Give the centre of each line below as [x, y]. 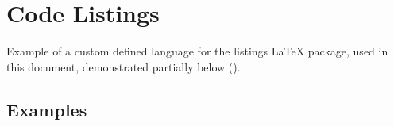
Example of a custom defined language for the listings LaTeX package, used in [197, 51]
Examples [47, 109]
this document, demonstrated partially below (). [124, 66]
